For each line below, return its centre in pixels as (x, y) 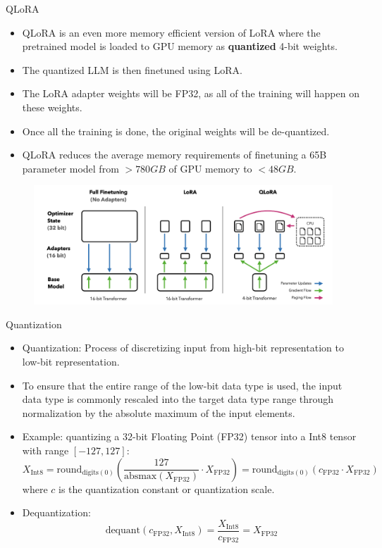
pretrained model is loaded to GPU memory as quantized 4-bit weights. (180, 46)
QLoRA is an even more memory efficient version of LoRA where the (171, 32)
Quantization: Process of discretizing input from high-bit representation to (183, 348)
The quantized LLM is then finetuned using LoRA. (132, 69)
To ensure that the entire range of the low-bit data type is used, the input (182, 385)
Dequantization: (56, 512)
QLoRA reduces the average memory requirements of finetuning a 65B (174, 155)
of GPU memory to (210, 168)
